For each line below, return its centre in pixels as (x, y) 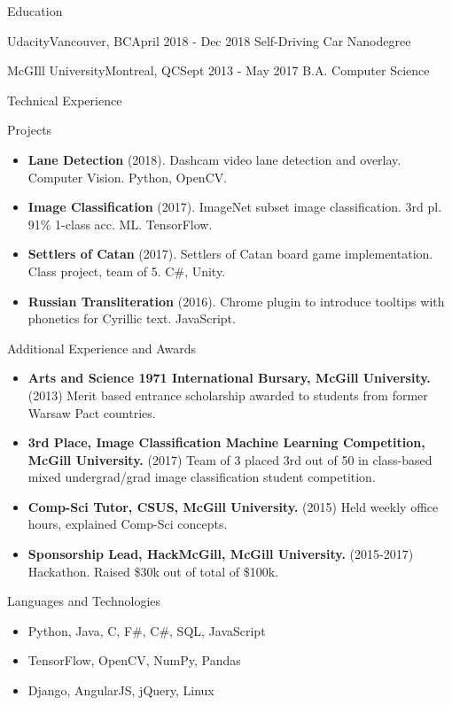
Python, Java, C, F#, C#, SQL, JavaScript (147, 630)
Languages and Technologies (84, 601)
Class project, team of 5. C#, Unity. (127, 271)
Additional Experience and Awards (102, 348)
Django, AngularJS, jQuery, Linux (121, 690)
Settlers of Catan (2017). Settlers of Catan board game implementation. (230, 254)
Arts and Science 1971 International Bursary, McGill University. (229, 378)
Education (35, 11)
